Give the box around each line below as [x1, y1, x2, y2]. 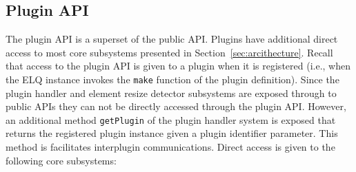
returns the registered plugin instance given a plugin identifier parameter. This [6, 126, 338, 140]
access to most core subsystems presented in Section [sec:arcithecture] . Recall [6, 45, 333, 59]
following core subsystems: [6, 153, 117, 167]
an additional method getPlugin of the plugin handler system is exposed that [6, 112, 336, 127]
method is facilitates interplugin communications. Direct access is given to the [6, 140, 335, 154]
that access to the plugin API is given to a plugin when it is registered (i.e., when [6, 58, 350, 73]
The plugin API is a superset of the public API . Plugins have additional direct [6, 32, 338, 46]
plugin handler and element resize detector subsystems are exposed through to [6, 85, 337, 100]
